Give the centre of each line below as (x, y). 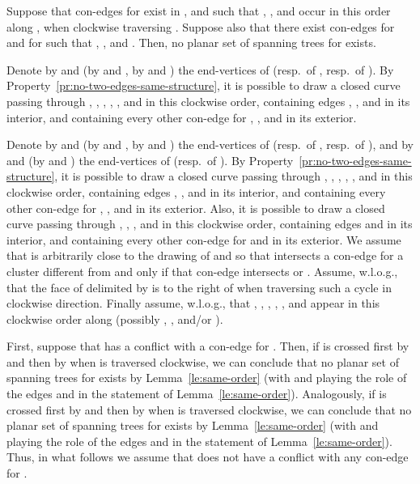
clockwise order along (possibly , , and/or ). (115, 318)
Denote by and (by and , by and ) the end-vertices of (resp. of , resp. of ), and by (210, 144)
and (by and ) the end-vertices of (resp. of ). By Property (150, 160)
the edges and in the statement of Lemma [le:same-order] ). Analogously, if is (197, 394)
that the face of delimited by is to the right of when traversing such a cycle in (199, 287)
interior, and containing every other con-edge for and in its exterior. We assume (204, 239)
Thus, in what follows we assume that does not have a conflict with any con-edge (208, 457)
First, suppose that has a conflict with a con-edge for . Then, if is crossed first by (208, 346)
